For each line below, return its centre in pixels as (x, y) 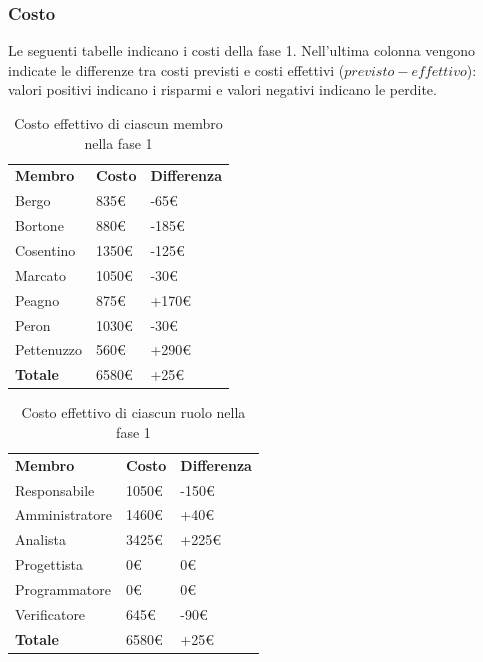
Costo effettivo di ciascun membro (118, 123)
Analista (41, 539)
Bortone (39, 225)
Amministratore (63, 514)
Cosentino (45, 249)
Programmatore (63, 588)
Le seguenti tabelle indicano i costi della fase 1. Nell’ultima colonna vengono (242, 50)
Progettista (49, 564)
